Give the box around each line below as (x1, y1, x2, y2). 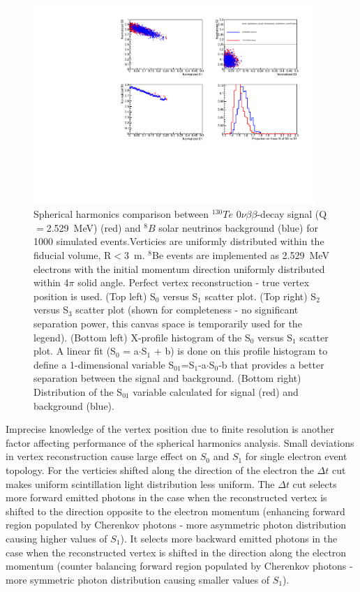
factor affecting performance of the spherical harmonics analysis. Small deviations (6, 435, 354, 450)
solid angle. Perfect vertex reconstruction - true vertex (77, 275, 310, 290)
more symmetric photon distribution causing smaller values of (6, 572, 270, 586)
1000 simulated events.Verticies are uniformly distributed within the (33, 234, 324, 249)
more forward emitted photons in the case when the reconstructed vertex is (6, 490, 327, 505)
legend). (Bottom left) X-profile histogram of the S (33, 330, 250, 344)
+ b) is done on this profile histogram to (153, 343, 328, 358)
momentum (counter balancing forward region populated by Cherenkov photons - (6, 558, 353, 573)
